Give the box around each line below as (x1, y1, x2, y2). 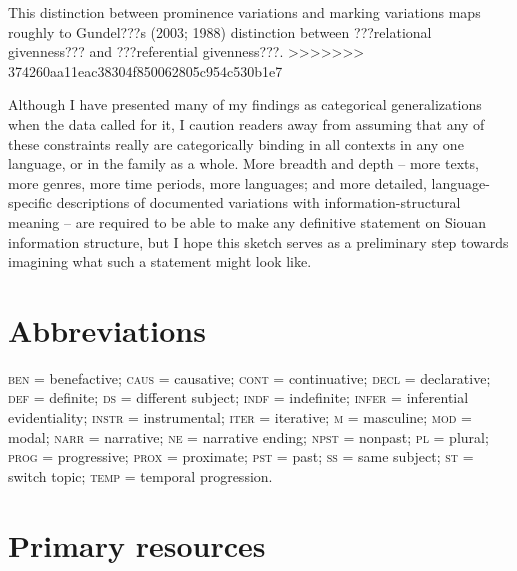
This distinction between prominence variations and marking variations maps (8, 2, 481, 22)
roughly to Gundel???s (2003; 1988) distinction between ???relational (8, 21, 432, 42)
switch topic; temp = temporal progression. (8, 465, 273, 486)
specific (8, 192, 53, 213)
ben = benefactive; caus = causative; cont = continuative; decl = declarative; (8, 367, 491, 388)
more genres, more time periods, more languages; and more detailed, (8, 172, 427, 193)
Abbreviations (8, 309, 206, 350)
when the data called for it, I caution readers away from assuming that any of (8, 113, 485, 134)
